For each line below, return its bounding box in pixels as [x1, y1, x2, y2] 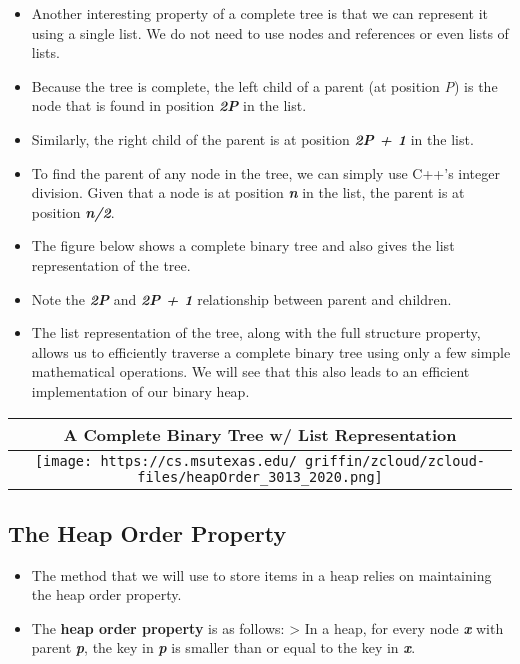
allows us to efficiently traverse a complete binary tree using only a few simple [31, 341, 511, 362]
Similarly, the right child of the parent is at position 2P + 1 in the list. [31, 128, 474, 149]
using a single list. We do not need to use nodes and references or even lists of [31, 22, 509, 43]
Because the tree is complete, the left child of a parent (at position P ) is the [31, 75, 498, 96]
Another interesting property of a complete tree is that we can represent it [31, 3, 489, 23]
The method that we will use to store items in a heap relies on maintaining [31, 564, 492, 585]
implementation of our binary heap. [31, 380, 250, 401]
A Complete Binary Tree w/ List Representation [63, 422, 457, 446]
